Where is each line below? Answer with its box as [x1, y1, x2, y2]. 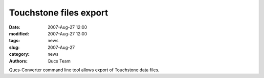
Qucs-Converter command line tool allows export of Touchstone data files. [9, 67, 160, 73]
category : [9, 51, 30, 57]
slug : [9, 44, 20, 50]
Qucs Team [47, 58, 71, 64]
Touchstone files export [9, 7, 109, 18]
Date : [9, 24, 21, 30]
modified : [9, 31, 29, 36]
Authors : [9, 58, 28, 64]
